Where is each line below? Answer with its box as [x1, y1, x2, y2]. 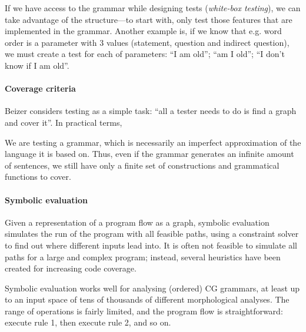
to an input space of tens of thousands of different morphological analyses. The [5, 293, 290, 306]
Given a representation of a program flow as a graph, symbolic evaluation [5, 216, 270, 228]
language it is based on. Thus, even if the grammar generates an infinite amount [5, 147, 294, 160]
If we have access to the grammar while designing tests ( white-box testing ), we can [5, 2, 301, 14]
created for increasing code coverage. [5, 262, 137, 274]
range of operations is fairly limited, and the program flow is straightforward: [5, 304, 283, 317]
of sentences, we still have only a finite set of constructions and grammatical [5, 159, 280, 171]
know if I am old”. [5, 59, 69, 71]
